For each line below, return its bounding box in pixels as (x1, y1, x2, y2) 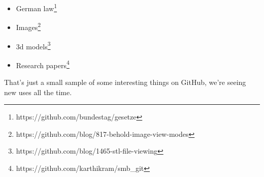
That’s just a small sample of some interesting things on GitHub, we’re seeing (4, 77, 246, 87)
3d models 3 (16, 39, 51, 51)
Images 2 (16, 20, 41, 32)
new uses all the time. (4, 86, 72, 97)
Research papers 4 (16, 58, 70, 70)
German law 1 (16, 2, 57, 13)
